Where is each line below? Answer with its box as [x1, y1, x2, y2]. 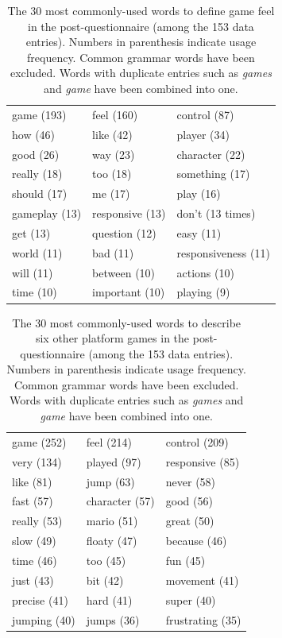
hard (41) [86, 591, 133, 608]
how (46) [12, 126, 56, 142]
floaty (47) [86, 532, 137, 549]
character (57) [86, 493, 155, 509]
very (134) [12, 453, 62, 470]
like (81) [12, 473, 52, 489]
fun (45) [165, 551, 206, 568]
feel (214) [86, 433, 132, 450]
